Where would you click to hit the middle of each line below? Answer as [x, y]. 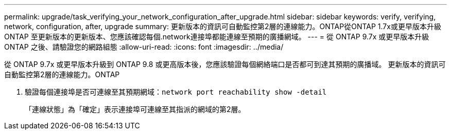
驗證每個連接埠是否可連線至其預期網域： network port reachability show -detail [176, 92]
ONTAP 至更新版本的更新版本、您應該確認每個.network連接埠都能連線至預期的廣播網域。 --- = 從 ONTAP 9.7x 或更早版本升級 [217, 37]
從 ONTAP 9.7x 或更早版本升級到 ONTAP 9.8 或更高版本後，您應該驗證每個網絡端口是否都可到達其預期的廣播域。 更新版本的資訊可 [225, 64]
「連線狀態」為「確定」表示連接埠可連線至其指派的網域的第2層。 [135, 109]
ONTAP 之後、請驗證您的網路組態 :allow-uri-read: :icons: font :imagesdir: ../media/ [144, 47]
